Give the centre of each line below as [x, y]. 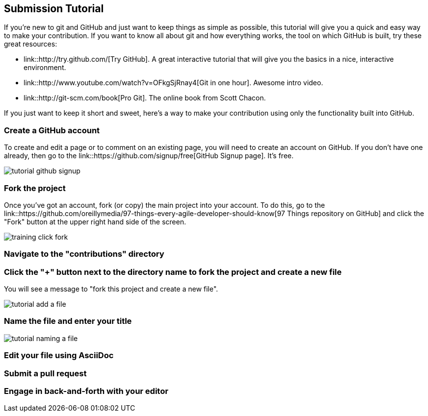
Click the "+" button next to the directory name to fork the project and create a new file [173, 272]
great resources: [31, 44]
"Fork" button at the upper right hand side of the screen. [95, 221]
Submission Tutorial [54, 9]
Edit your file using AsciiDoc [59, 355]
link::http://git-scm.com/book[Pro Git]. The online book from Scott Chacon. [145, 98]
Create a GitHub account [52, 130]
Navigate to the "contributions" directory [84, 254]
